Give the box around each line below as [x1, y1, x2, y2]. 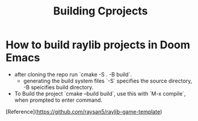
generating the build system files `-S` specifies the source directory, [23, 77, 193, 84]
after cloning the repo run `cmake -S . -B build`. [14, 70, 132, 78]
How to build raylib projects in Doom [5, 38, 191, 52]
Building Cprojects [53, 4, 148, 18]
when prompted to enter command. [14, 96, 103, 104]
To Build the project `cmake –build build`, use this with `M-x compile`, [14, 90, 186, 97]
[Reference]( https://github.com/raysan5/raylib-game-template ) [5, 108, 162, 115]
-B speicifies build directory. [23, 83, 94, 91]
